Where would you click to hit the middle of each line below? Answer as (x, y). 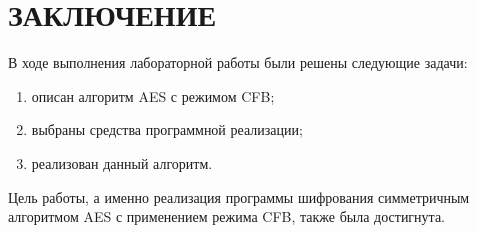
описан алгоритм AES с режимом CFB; (153, 95)
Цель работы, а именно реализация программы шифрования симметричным (239, 196)
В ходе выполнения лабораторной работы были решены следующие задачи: (238, 62)
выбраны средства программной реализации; (167, 129)
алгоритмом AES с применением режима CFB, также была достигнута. (227, 216)
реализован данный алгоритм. (122, 162)
